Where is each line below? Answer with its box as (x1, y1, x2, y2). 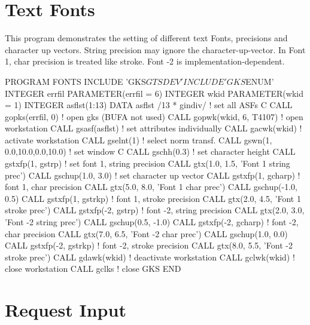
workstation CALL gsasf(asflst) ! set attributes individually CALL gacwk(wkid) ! (5, 122, 302, 134)
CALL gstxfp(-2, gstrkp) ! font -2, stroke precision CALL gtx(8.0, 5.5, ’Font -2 (5, 239, 293, 252)
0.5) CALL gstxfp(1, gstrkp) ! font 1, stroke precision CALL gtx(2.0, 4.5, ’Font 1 (5, 192, 301, 204)
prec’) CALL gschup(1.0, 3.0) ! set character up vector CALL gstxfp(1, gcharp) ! (5, 168, 300, 181)
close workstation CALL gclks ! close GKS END (5, 262, 181, 275)
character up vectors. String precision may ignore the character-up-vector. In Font (5, 43, 306, 56)
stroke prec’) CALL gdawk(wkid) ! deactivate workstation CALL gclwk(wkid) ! (5, 250, 295, 263)
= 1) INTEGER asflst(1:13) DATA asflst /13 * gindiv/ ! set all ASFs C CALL (5, 99, 293, 111)
